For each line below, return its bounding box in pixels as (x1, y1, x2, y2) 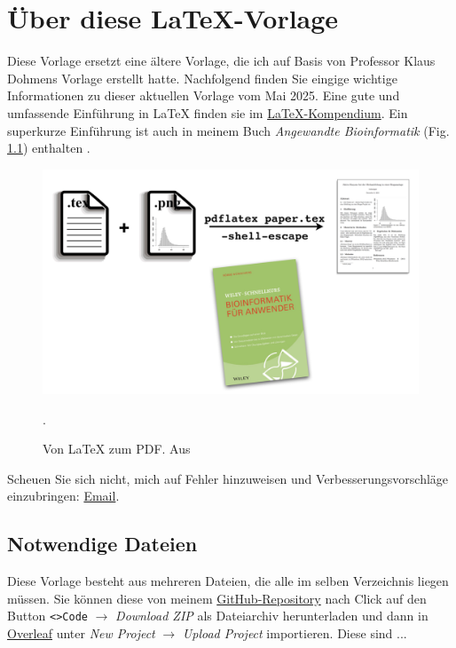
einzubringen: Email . (7, 486, 120, 505)
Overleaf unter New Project (7, 624, 155, 643)
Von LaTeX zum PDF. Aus (43, 439, 191, 458)
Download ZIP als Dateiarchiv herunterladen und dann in (115, 606, 428, 625)
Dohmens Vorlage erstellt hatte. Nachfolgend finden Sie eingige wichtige (7, 68, 397, 87)
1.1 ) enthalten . (7, 138, 90, 157)
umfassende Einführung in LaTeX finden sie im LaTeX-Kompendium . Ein (7, 103, 408, 122)
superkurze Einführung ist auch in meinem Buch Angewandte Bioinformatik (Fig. (7, 121, 450, 139)
